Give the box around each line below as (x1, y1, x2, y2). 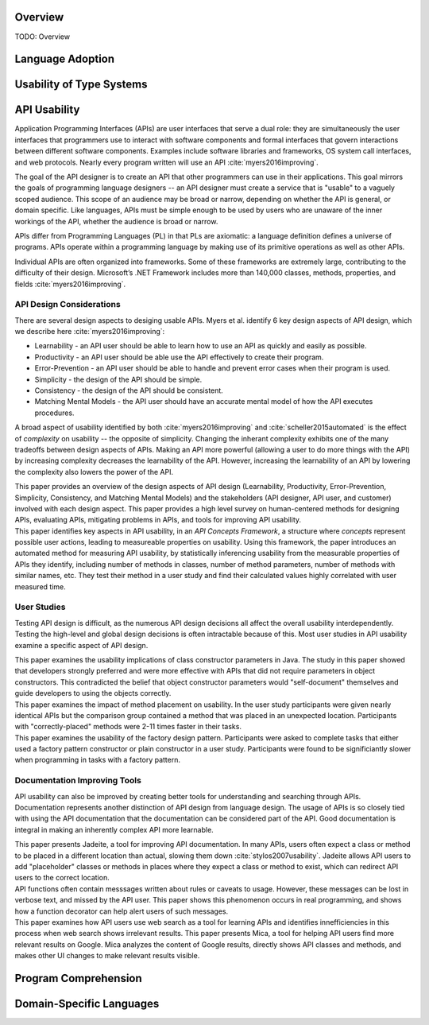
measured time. (14, 581, 67, 592)
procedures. (34, 408, 75, 417)
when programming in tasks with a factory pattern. (14, 755, 180, 765)
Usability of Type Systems (14, 78, 148, 91)
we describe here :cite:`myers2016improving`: (14, 327, 165, 336)
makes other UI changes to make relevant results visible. (14, 951, 200, 961)
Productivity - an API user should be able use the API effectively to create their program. (34, 352, 324, 362)
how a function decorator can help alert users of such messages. (14, 907, 229, 916)
